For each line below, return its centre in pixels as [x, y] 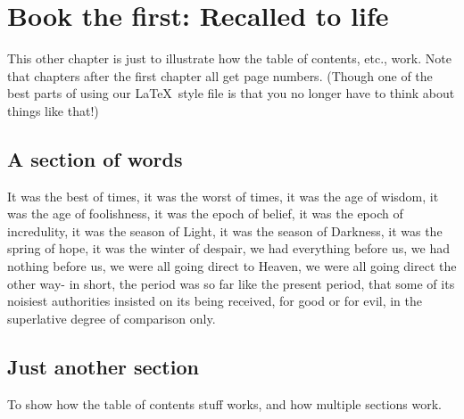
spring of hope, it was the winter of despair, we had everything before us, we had [228, 248]
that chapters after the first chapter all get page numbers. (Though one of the [220, 75]
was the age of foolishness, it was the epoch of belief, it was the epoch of [205, 214]
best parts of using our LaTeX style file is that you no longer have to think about [231, 93]
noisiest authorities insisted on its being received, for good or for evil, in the [215, 301]
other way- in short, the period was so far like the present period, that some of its [231, 283]
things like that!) [53, 110]
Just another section [103, 366]
